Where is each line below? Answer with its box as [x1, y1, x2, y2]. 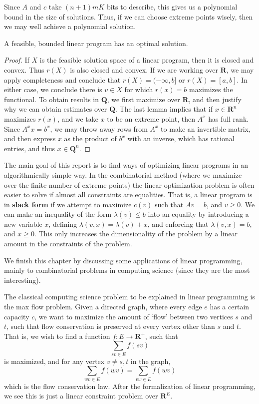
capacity [4, 311, 29, 321]
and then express [4, 133, 56, 144]
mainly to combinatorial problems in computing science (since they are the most [4, 265, 250, 275]
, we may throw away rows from [50, 123, 148, 134]
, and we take [57, 113, 98, 124]
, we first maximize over [107, 94, 180, 104]
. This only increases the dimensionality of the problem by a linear [34, 228, 238, 239]
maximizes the [189, 84, 233, 95]
